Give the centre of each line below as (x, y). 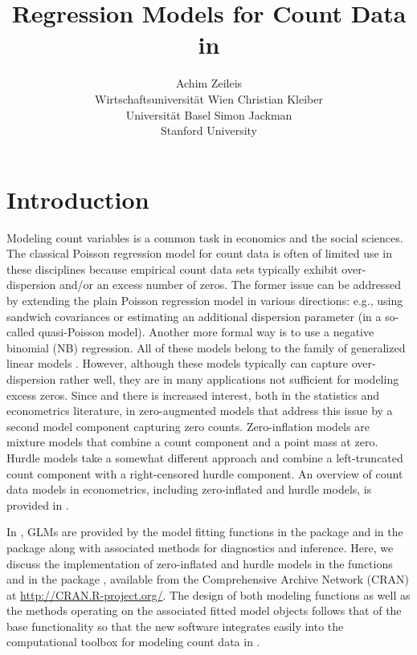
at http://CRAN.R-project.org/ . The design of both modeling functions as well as (208, 594)
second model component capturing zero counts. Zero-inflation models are (188, 426)
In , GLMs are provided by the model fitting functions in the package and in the (205, 532)
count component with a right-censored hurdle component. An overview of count (205, 473)
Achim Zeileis (209, 83)
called (20, 332)
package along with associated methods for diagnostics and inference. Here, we (200, 547)
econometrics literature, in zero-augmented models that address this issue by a (200, 411)
